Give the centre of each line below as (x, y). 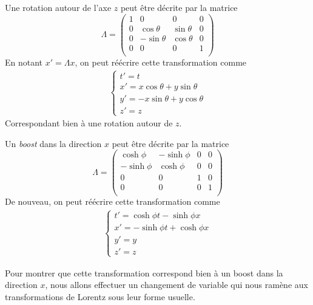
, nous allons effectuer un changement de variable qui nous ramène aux (177, 285)
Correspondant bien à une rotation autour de (89, 123)
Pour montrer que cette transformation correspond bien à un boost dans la (144, 272)
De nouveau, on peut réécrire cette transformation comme (113, 201)
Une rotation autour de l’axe (58, 7)
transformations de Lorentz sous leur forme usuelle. (100, 296)
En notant (24, 62)
